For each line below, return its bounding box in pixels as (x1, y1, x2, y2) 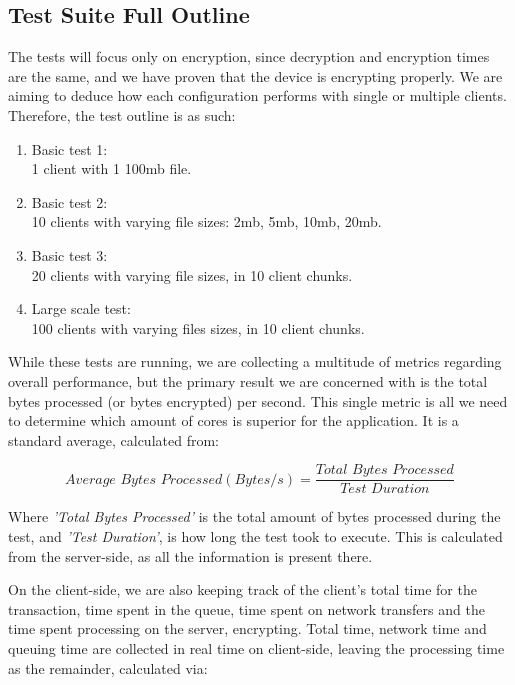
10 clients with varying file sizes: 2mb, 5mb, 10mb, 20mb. (31, 211, 382, 232)
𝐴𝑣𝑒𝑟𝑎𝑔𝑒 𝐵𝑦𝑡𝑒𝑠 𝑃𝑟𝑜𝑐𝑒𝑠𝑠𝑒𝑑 (65, 472, 223, 487)
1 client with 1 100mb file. (31, 158, 192, 179)
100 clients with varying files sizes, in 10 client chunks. (31, 317, 365, 338)
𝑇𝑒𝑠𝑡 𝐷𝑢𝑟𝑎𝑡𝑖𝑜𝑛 (340, 482, 430, 497)
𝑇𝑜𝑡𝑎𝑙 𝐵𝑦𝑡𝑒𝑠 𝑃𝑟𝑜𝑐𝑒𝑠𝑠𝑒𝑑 (315, 463, 454, 478)
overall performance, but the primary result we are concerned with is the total (8, 370, 488, 391)
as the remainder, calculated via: (8, 657, 208, 678)
